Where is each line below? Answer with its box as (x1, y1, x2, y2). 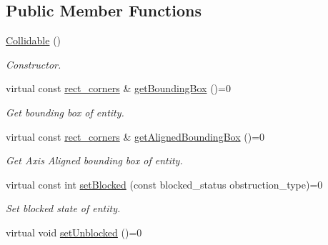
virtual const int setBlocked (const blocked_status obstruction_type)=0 (6, 176, 323, 191)
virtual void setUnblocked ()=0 (6, 224, 142, 239)
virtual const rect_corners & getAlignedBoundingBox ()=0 (6, 129, 265, 144)
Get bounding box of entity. (6, 104, 124, 119)
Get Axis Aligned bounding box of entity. (6, 153, 183, 168)
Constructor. (6, 56, 61, 71)
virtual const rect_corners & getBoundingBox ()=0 (6, 81, 231, 96)
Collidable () (6, 33, 61, 48)
